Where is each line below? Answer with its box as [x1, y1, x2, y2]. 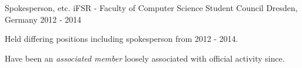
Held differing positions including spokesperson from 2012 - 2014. [5, 33, 238, 45]
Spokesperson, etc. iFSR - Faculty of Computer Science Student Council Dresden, [5, 2, 298, 13]
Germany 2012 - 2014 [5, 13, 81, 25]
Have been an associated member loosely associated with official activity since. [5, 52, 285, 64]
